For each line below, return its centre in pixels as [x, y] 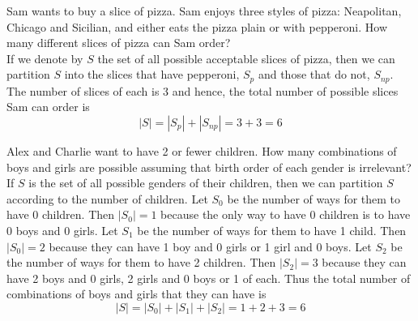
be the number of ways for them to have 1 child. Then [272, 230]
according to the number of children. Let [107, 198]
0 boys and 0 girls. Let [62, 230]
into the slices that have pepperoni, [152, 74]
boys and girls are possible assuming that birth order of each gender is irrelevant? [209, 167]
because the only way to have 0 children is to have [286, 214]
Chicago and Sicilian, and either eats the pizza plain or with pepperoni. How [197, 26]
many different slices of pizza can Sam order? [119, 43]
